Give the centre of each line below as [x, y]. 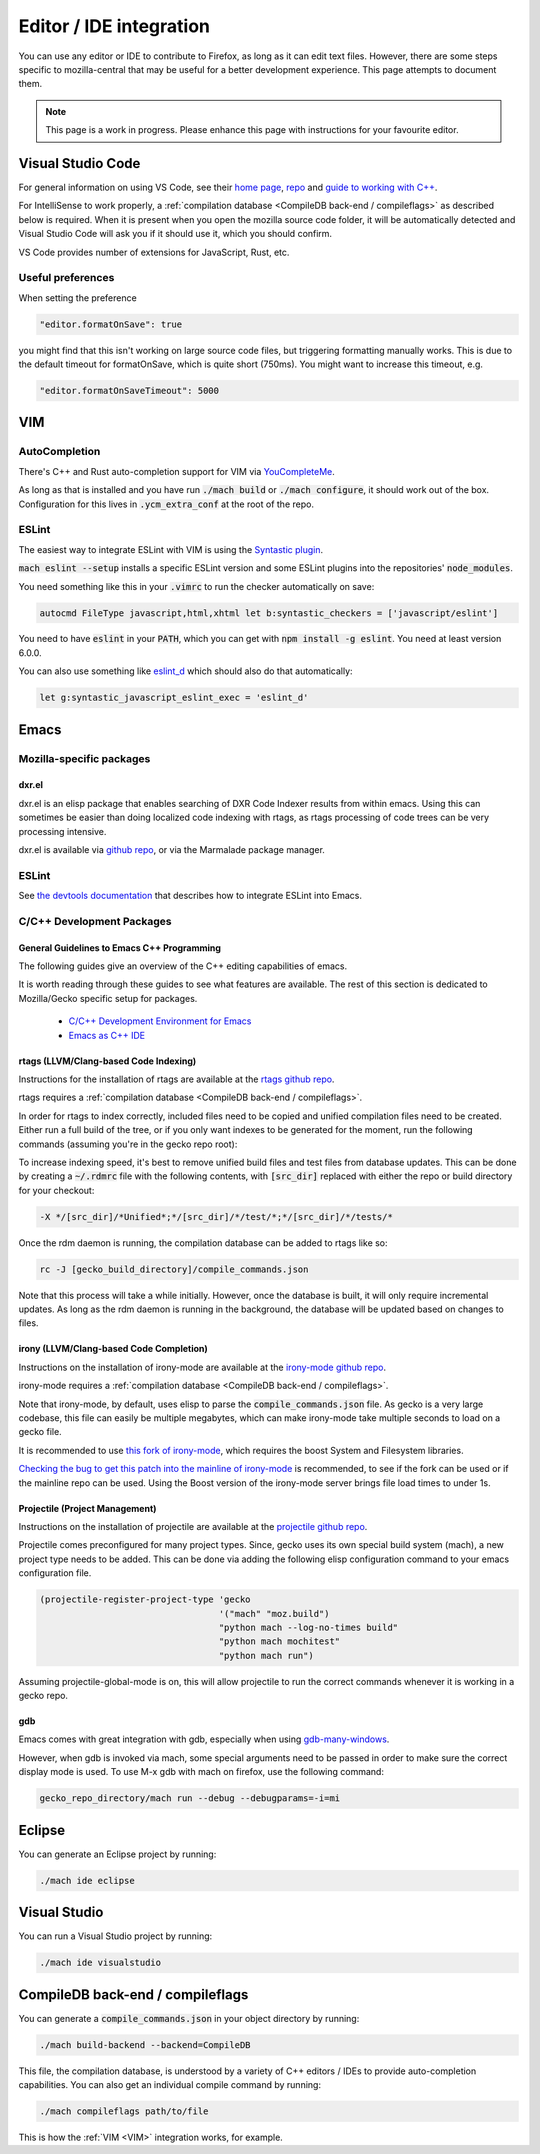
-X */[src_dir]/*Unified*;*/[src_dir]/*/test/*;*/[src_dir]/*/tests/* [216, 1216]
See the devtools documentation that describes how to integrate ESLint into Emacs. [190, 896]
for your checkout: [56, 1190]
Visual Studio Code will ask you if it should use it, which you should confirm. [175, 234]
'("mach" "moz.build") [274, 1613]
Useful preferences [66, 278]
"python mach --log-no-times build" [308, 1627]
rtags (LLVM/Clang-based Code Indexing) [107, 1061]
